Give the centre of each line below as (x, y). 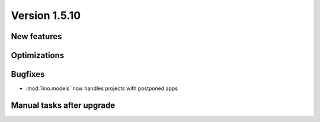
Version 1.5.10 (46, 15)
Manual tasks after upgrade (63, 105)
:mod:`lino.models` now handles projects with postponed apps (102, 88)
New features (36, 36)
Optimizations (38, 55)
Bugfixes (28, 74)
